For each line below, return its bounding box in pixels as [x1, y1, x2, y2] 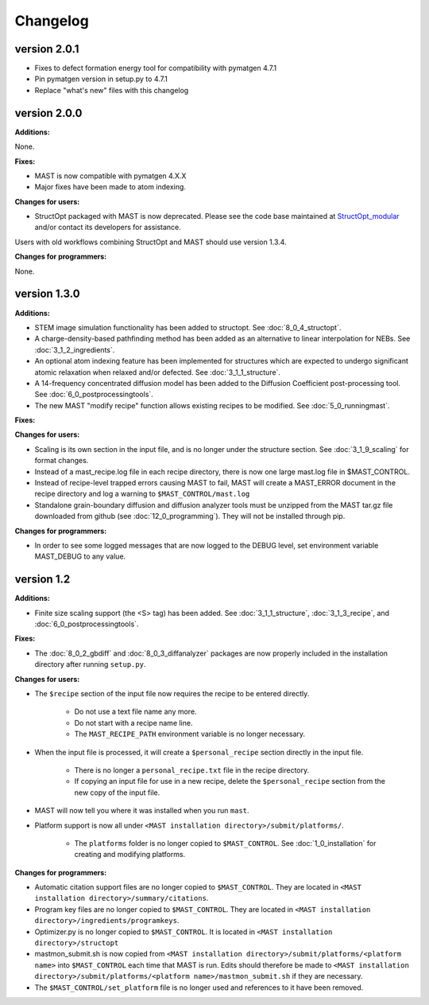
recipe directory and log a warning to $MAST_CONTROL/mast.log [34, 489, 250, 499]
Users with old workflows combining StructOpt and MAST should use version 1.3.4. [14, 237, 287, 247]
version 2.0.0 [14, 106, 83, 119]
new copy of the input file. [74, 788, 160, 797]
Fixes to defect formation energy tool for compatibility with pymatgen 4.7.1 [34, 64, 277, 73]
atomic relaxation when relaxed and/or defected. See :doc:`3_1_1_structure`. [34, 367, 281, 377]
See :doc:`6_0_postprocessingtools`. [34, 390, 154, 399]
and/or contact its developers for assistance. [34, 223, 182, 232]
